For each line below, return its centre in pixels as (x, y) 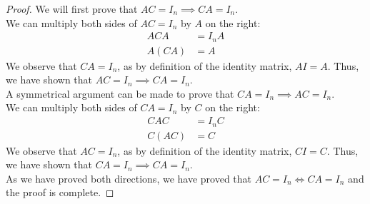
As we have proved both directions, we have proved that (129, 178)
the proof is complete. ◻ (60, 192)
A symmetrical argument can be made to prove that (120, 93)
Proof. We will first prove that (72, 9)
